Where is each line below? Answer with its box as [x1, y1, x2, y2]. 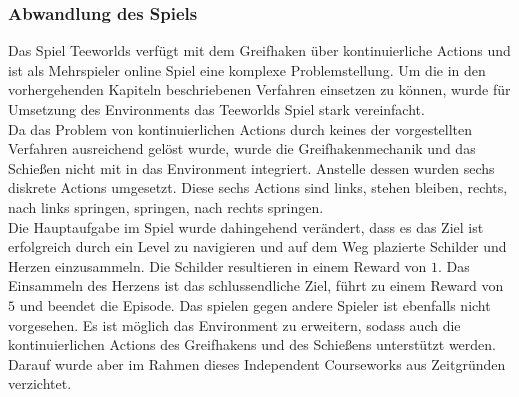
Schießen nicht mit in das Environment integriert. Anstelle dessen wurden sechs [8, 157, 495, 178]
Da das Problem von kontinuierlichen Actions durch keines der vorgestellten [8, 118, 473, 139]
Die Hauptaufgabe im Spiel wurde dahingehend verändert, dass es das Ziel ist [8, 216, 484, 237]
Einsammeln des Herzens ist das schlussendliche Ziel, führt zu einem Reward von [8, 275, 504, 296]
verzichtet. [8, 373, 72, 394]
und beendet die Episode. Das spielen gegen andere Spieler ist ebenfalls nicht [19, 294, 491, 315]
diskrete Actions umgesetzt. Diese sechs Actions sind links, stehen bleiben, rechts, [8, 177, 508, 198]
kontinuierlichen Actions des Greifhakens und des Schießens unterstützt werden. [8, 334, 496, 355]
